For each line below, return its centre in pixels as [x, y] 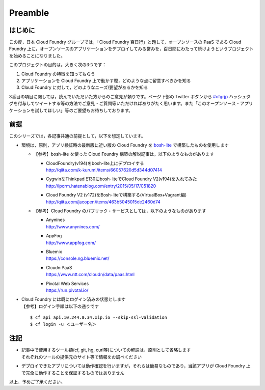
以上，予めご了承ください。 [37, 382]
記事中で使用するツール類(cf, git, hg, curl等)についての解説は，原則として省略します [106, 350]
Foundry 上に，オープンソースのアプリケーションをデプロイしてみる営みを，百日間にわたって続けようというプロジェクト [131, 49]
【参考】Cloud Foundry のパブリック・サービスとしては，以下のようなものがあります [120, 211]
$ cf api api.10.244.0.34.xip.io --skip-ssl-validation [99, 318]
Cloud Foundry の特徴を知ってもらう [58, 74]
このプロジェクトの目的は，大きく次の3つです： [58, 65]
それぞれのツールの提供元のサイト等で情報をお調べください [81, 357]
